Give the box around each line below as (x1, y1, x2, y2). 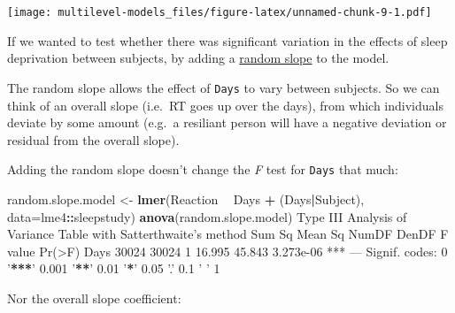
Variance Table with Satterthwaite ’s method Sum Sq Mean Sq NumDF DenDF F (7, 225, 449, 243)
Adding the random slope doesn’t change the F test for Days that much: (7, 160, 398, 179)
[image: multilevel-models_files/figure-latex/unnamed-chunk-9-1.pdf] (7, 6, 432, 19)
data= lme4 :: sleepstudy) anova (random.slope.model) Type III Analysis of (7, 207, 407, 225)
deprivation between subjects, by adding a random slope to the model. (7, 49, 389, 67)
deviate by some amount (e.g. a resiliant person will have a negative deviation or (7, 113, 447, 132)
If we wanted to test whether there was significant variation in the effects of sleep (7, 31, 448, 50)
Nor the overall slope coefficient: (7, 288, 181, 307)
